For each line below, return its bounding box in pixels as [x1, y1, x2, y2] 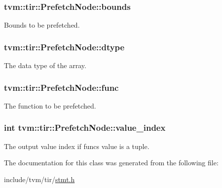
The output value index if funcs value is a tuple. [4, 141, 149, 151]
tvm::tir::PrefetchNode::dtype [4, 40, 125, 53]
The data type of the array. [4, 60, 86, 71]
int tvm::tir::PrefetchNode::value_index [4, 121, 166, 134]
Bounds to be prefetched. [4, 20, 80, 30]
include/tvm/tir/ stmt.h [4, 174, 75, 184]
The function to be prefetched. [4, 100, 96, 111]
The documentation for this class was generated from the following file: [4, 157, 219, 168]
